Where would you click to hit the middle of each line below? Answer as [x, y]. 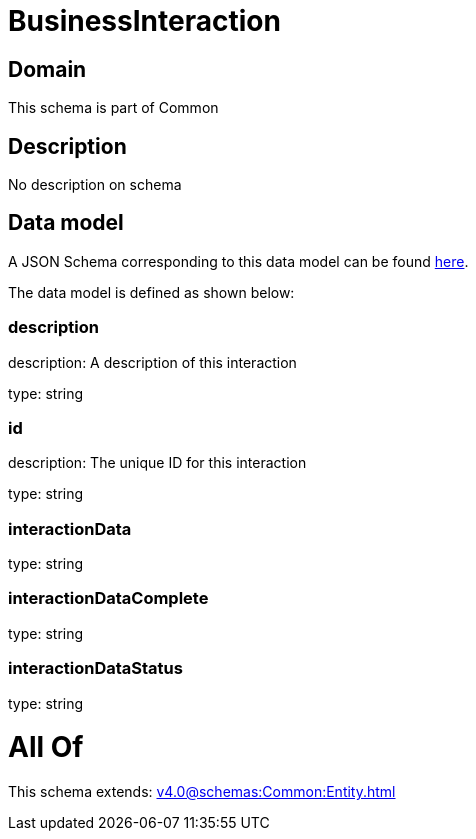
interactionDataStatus [95, 668]
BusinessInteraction [144, 21]
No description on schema [95, 185]
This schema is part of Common [113, 108]
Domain [47, 69]
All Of [46, 747]
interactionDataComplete [108, 598]
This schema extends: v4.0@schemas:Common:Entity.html [202, 792]
